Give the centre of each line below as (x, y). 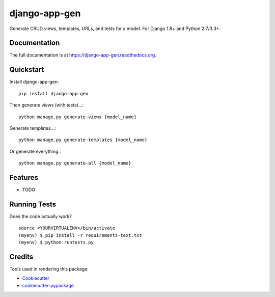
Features (24, 178)
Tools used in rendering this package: (49, 269)
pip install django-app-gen (53, 93)
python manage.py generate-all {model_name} (75, 163)
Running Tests (33, 204)
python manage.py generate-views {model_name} (78, 117)
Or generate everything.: (35, 151)
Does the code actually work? (41, 216)
